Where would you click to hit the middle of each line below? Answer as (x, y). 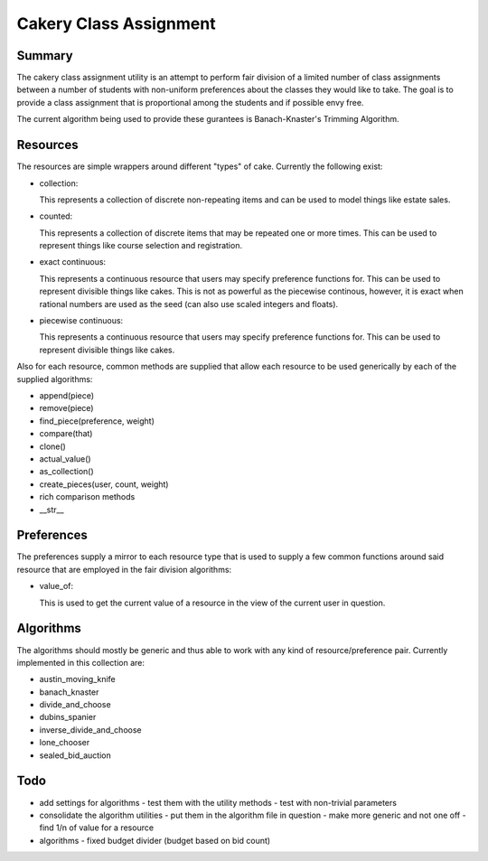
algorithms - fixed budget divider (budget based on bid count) (155, 840)
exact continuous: (73, 262)
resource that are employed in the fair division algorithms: (124, 569)
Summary (45, 56)
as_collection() (66, 472)
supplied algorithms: (55, 379)
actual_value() (65, 459)
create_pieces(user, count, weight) (104, 484)
